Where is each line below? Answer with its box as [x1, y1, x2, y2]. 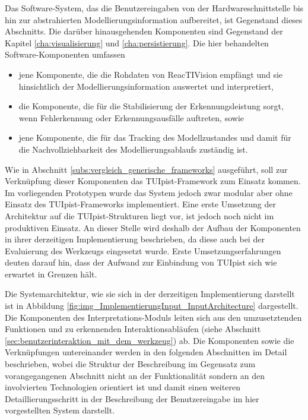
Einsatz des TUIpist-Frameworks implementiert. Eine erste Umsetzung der [5, 198, 276, 210]
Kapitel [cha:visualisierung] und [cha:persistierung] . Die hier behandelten [5, 36, 269, 49]
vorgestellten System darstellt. [5, 404, 115, 416]
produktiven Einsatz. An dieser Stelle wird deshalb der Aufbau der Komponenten [5, 221, 301, 233]
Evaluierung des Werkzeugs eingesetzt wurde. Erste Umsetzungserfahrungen [5, 244, 281, 257]
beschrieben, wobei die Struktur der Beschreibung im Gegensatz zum [5, 358, 256, 370]
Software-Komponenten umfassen [5, 48, 125, 61]
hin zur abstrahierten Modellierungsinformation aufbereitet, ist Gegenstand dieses [5, 13, 303, 26]
